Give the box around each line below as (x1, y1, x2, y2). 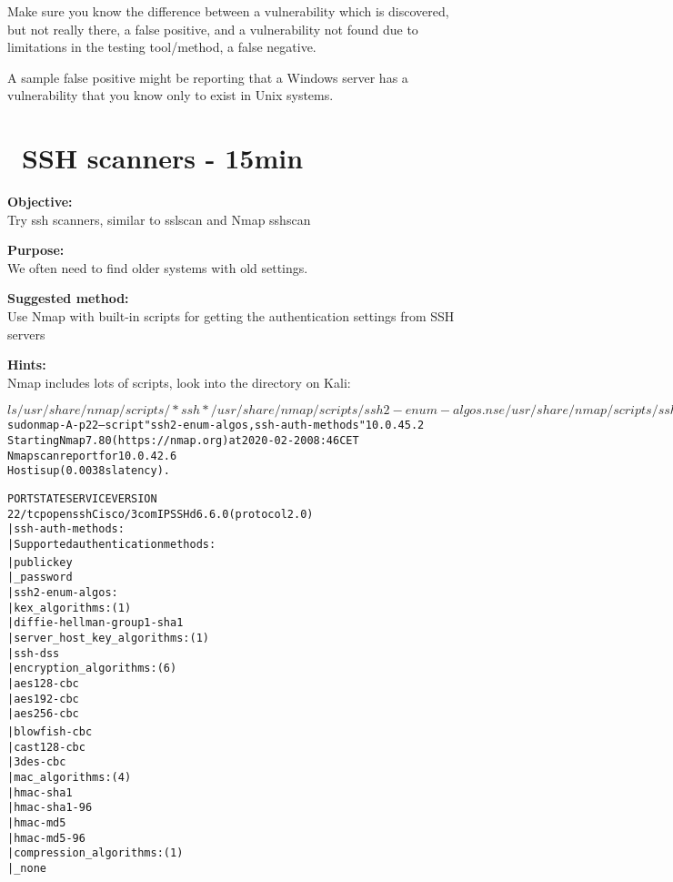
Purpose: (7, 240, 65, 259)
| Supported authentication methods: (7, 538, 216, 552)
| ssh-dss (7, 646, 60, 660)
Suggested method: (7, 289, 129, 308)
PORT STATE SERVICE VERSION (7, 492, 157, 506)
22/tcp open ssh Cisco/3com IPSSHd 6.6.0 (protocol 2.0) (7, 507, 314, 521)
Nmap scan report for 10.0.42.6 (7, 449, 177, 462)
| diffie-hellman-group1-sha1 (7, 616, 184, 630)
